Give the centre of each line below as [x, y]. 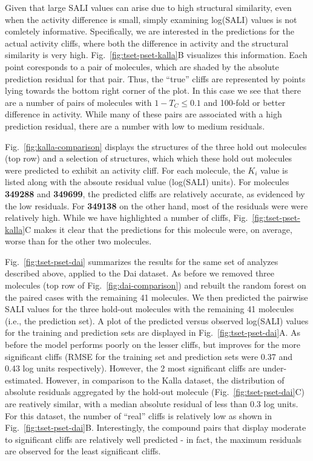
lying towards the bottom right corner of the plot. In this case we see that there [153, 90]
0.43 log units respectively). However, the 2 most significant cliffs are [132, 368]
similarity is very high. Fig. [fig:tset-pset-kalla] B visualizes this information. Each [156, 55]
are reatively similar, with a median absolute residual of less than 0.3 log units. [152, 404]
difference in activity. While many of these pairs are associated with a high [143, 114]
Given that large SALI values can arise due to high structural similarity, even [148, 7]
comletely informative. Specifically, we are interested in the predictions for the [150, 31]
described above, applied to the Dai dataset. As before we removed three [140, 273]
